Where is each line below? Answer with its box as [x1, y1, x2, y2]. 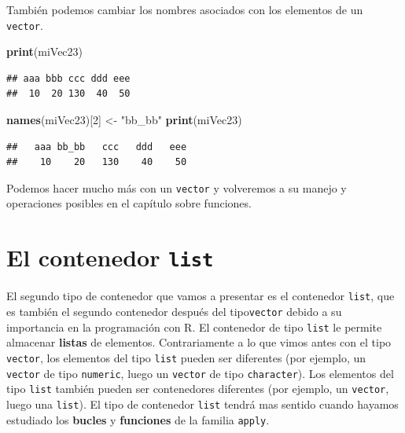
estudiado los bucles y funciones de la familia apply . [6, 411, 270, 427]
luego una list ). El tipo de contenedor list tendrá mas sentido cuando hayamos [6, 395, 399, 412]
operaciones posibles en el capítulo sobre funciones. [6, 195, 252, 211]
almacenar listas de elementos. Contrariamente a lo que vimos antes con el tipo [6, 334, 392, 350]
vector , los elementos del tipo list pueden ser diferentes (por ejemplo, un [6, 349, 366, 365]
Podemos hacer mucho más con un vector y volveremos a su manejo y [6, 179, 347, 196]
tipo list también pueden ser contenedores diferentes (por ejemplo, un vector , [6, 380, 389, 397]
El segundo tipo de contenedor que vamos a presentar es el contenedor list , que [6, 288, 395, 304]
